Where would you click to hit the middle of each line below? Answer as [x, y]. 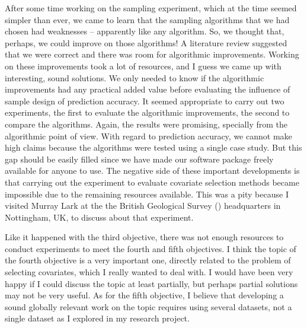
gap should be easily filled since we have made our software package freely [139, 159]
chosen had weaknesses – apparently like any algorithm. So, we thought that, [145, 31]
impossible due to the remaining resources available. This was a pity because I [147, 194]
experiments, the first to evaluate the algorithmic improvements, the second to [147, 112]
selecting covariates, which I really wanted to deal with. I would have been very [149, 272]
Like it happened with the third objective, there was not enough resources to [144, 237]
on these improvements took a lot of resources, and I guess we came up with [143, 66]
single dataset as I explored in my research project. [97, 318]
